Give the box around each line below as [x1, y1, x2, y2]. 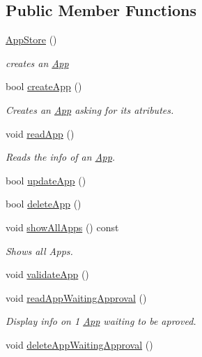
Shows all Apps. [6, 243, 73, 258]
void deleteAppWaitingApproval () [6, 337, 153, 351]
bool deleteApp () [6, 196, 81, 211]
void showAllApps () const [6, 219, 119, 234]
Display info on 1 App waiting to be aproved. [6, 314, 196, 328]
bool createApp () [6, 79, 82, 94]
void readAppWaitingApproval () [6, 290, 147, 305]
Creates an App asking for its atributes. [6, 102, 174, 117]
